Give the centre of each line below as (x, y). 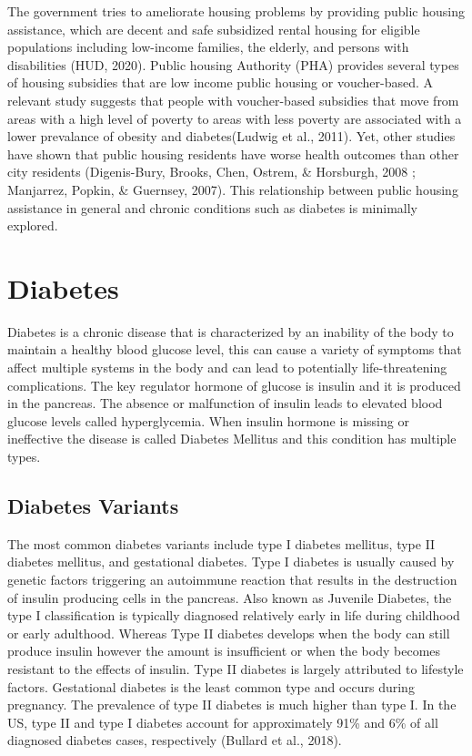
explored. (33, 225)
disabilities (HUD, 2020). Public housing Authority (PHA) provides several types (233, 64)
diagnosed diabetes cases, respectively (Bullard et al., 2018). (175, 740)
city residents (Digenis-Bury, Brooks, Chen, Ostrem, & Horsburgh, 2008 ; (211, 172)
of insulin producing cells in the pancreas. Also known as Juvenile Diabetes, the (230, 597)
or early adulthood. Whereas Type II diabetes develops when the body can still (229, 633)
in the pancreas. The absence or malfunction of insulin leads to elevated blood (225, 403)
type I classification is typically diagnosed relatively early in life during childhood (234, 615)
